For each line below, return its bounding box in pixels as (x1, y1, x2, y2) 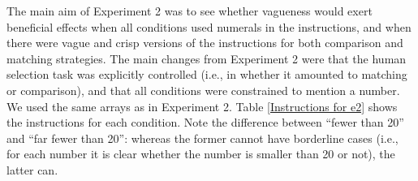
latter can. (6, 161, 58, 178)
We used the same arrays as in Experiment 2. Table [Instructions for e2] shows (6, 97, 398, 114)
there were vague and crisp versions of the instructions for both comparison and (6, 34, 403, 51)
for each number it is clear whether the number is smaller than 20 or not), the (6, 145, 395, 162)
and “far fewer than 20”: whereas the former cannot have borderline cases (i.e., (6, 129, 399, 146)
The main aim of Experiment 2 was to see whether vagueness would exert (6, 2, 373, 19)
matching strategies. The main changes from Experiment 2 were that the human (6, 50, 407, 67)
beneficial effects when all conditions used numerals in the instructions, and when (6, 18, 412, 35)
